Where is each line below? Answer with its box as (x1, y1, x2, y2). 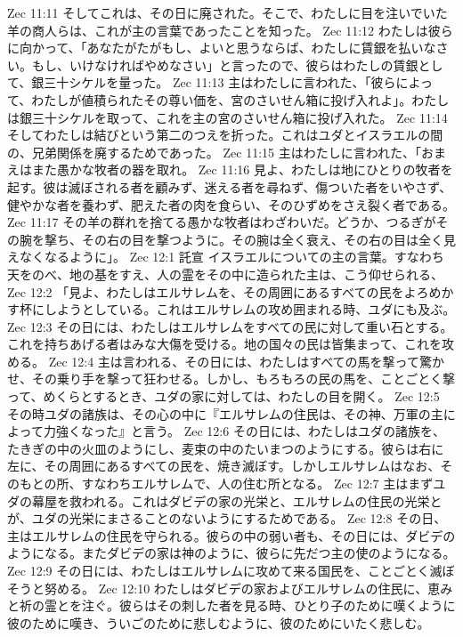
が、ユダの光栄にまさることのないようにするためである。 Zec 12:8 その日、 (7, 509, 447, 528)
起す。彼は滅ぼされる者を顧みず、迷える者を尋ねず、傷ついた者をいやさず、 (7, 177, 452, 196)
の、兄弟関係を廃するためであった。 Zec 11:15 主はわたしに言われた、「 (7, 142, 422, 161)
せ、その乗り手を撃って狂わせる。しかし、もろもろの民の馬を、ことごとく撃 (7, 369, 455, 388)
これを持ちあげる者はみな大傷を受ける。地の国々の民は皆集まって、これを (7, 335, 443, 353)
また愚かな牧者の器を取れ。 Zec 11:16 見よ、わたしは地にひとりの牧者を (31, 160, 453, 179)
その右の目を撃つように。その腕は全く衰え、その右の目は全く (81, 230, 443, 248)
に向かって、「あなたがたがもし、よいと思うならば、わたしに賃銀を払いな (7, 38, 436, 57)
